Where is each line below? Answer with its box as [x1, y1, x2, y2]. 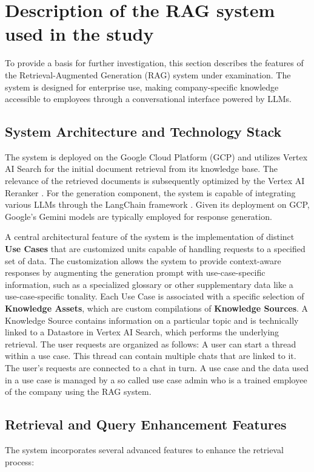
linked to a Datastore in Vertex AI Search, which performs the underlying [5, 326, 279, 338]
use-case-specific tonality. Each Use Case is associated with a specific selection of [5, 290, 304, 303]
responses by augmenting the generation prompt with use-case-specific [5, 266, 266, 279]
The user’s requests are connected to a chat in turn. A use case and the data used [5, 361, 309, 374]
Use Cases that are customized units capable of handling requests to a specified [5, 242, 306, 255]
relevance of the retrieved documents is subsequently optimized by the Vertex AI [5, 174, 305, 187]
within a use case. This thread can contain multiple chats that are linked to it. [5, 349, 296, 362]
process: [5, 455, 35, 468]
